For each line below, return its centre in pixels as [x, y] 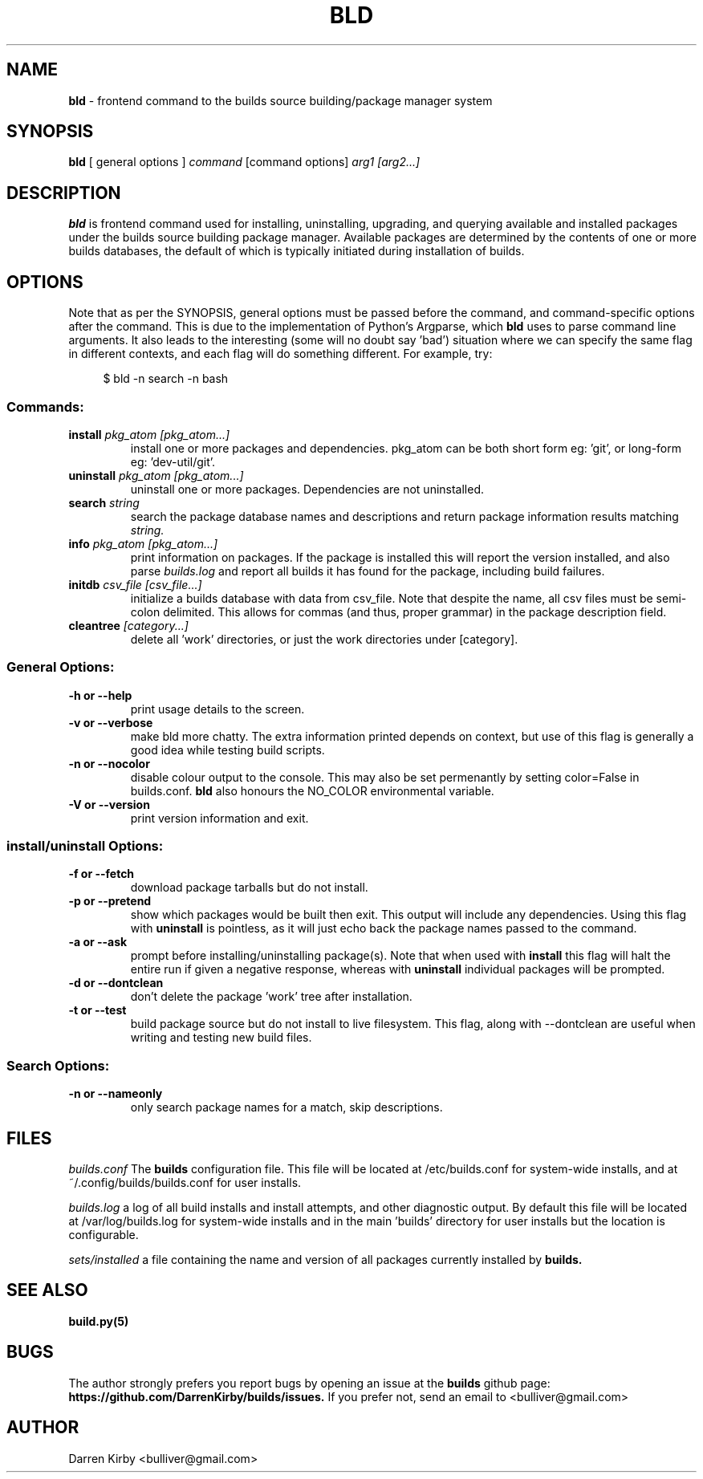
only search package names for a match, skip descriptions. [286, 1107]
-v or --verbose [111, 722]
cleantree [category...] [128, 625]
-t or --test [98, 1010]
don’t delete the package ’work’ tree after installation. [271, 997]
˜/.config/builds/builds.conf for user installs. [185, 1182]
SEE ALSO [47, 1290]
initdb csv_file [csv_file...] [135, 584]
